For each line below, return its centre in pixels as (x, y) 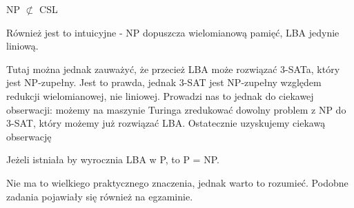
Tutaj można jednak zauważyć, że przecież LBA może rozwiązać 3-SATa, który (173, 69)
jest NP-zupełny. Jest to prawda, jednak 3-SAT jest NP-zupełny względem (164, 82)
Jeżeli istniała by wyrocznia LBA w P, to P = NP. (113, 159)
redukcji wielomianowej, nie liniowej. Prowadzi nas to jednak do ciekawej (160, 95)
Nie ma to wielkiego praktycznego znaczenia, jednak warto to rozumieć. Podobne (177, 182)
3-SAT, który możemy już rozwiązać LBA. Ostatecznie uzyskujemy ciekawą (166, 123)
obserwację (29, 136)
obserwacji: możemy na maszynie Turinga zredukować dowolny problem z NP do (176, 109)
